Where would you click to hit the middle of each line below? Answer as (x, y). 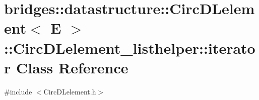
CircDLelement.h (70, 91)
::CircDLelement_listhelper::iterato (130, 47)
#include (18, 91)
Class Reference (72, 67)
